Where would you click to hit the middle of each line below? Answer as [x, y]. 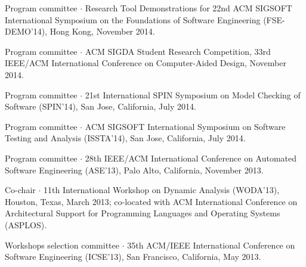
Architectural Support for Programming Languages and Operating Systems [143, 213]
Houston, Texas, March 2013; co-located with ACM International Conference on [151, 201]
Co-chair [20, 190]
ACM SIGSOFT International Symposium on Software [185, 126]
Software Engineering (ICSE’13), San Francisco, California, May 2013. [133, 257]
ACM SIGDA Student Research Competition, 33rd [178, 51]
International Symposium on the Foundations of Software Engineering [133, 19]
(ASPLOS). [26, 224]
